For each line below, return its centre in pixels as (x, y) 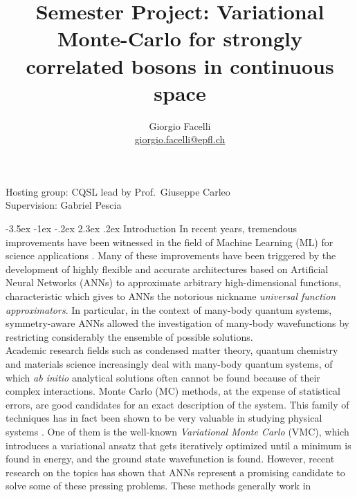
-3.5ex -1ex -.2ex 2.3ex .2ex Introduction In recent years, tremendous (152, 228)
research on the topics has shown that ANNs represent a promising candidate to (175, 472)
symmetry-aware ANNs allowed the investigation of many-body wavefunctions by (177, 323)
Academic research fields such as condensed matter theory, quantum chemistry (172, 350)
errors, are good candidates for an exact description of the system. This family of (177, 404)
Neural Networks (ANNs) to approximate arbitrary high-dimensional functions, (174, 282)
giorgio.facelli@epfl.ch (180, 139)
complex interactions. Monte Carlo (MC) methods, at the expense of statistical (173, 391)
